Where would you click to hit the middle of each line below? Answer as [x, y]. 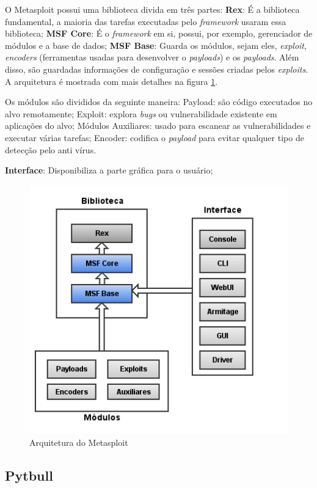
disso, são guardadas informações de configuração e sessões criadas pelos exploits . [157, 69]
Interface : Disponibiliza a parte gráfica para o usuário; [109, 170]
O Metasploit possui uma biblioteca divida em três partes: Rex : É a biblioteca [152, 9]
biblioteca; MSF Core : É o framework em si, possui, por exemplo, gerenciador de [159, 33]
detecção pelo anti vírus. [51, 149]
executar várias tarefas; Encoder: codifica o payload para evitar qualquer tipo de [155, 137]
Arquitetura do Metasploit [79, 442]
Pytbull [29, 475]
